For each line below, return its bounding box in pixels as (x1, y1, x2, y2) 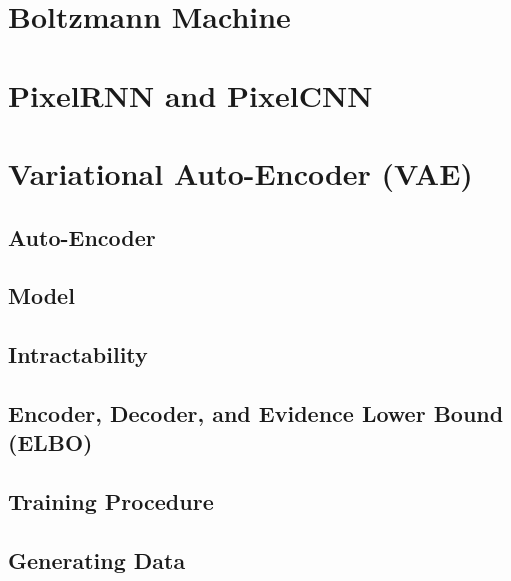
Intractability (8, 339, 148, 370)
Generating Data (8, 544, 186, 575)
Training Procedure (8, 486, 214, 517)
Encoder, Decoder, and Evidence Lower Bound (8, 397, 504, 428)
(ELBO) (8, 427, 93, 458)
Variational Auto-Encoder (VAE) (8, 152, 473, 193)
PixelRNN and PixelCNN (8, 74, 373, 115)
